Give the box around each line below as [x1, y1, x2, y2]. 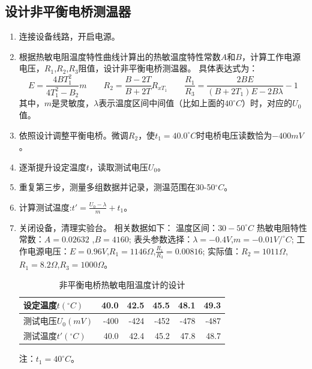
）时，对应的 [242, 97, 293, 109]
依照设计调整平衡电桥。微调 [19, 128, 128, 141]
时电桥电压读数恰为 [196, 128, 272, 141]
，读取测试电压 [89, 160, 148, 173]
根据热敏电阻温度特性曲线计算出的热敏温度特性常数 [19, 50, 221, 62]
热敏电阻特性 [256, 221, 307, 233]
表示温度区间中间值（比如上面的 [98, 97, 225, 109]
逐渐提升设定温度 [19, 160, 86, 173]
